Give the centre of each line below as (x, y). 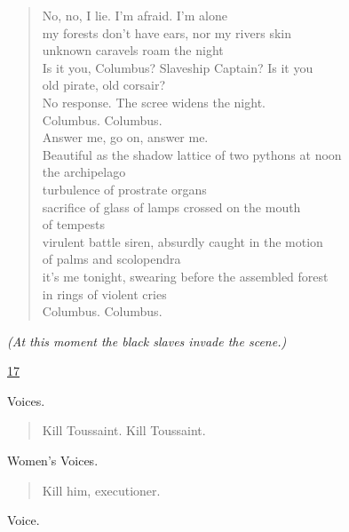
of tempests (73, 224)
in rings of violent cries (104, 294)
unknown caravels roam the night (133, 50)
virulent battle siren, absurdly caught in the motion (182, 241)
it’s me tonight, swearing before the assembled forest (185, 276)
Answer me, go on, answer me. (125, 137)
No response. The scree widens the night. (154, 102)
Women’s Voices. (53, 461)
